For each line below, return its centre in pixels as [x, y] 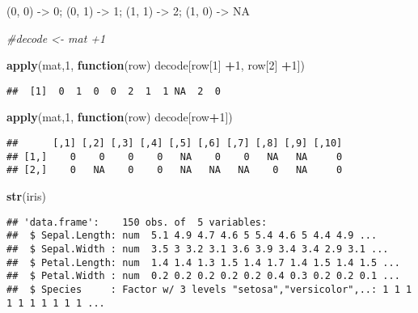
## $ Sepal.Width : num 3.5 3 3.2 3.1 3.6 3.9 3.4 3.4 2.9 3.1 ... [198, 249]
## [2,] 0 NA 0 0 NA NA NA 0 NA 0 [175, 170]
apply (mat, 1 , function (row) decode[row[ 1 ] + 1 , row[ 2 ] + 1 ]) [156, 65]
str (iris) [26, 196]
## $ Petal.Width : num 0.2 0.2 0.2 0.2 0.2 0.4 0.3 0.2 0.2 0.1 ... [203, 276]
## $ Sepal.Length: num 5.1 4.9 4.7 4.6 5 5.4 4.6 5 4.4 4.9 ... [192, 236]
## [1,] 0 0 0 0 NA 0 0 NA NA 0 [175, 156]
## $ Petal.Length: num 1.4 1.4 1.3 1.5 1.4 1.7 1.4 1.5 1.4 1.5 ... [203, 262]
